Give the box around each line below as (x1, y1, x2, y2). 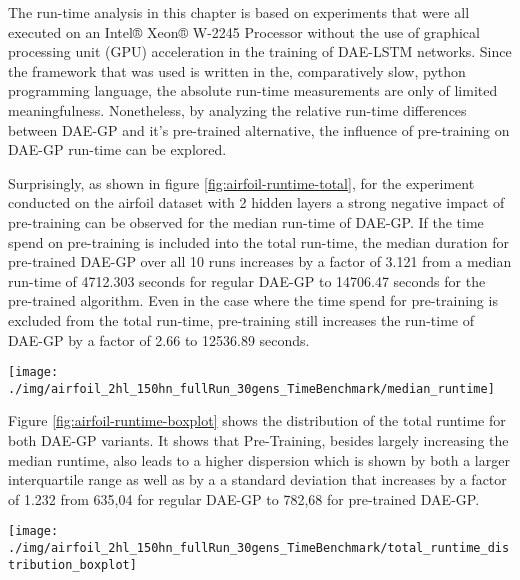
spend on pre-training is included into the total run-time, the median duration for (8, 231, 509, 252)
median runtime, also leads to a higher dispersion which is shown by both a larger (8, 449, 510, 470)
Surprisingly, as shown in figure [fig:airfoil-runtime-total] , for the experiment (8, 172, 475, 193)
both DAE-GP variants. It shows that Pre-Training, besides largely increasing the (8, 430, 509, 450)
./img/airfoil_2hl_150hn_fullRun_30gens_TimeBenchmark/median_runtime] (8, 381, 495, 396)
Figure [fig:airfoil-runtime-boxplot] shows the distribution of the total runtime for (8, 410, 506, 431)
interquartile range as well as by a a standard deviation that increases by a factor (8, 469, 507, 490)
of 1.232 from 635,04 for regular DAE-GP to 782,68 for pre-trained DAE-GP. (8, 488, 480, 509)
